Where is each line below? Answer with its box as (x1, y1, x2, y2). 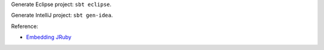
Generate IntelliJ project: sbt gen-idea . (11, 12, 113, 19)
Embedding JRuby (26, 33, 72, 41)
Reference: (11, 23, 38, 30)
